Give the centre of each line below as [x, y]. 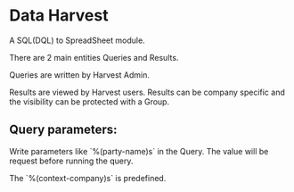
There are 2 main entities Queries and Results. [94, 57]
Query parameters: [63, 130]
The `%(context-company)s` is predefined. [88, 178]
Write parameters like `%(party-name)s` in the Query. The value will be [139, 151]
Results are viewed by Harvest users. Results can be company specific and [147, 92]
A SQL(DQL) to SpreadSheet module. [77, 40]
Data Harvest [59, 16]
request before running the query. [71, 161]
